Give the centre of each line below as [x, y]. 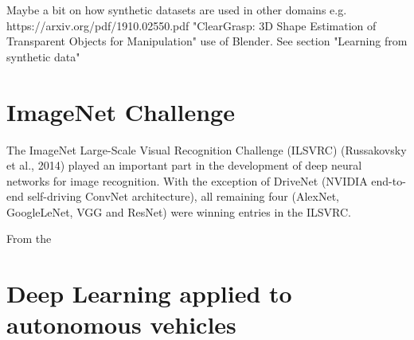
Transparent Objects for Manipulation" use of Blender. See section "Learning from [207, 41]
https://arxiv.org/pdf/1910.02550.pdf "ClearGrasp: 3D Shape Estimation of [191, 25]
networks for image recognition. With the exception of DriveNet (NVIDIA [187, 180]
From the [29, 238]
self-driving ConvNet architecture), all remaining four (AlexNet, [183, 196]
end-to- [389, 180]
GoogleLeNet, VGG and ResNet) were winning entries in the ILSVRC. [179, 211]
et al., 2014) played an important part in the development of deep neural [184, 165]
